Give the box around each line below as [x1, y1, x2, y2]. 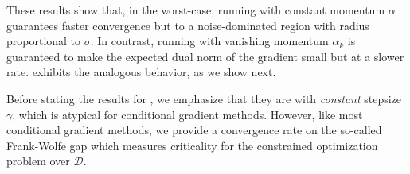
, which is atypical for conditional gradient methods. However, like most [12, 106, 363, 122]
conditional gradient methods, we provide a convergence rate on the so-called [6, 122, 382, 138]
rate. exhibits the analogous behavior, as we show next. [6, 64, 276, 80]
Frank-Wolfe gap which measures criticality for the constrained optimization [6, 137, 378, 153]
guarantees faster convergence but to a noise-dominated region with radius [6, 17, 369, 33]
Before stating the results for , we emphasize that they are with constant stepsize [6, 90, 402, 106]
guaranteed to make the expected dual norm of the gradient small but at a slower [6, 48, 404, 64]
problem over [6, 153, 70, 169]
